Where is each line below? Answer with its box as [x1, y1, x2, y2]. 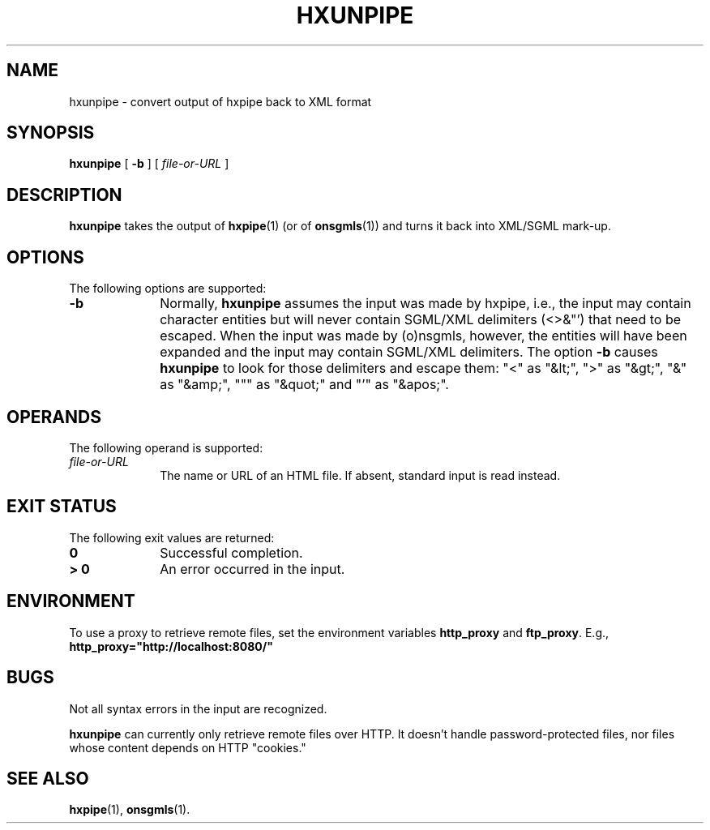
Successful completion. [160, 544, 303, 561]
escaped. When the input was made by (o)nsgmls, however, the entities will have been [160, 327, 687, 344]
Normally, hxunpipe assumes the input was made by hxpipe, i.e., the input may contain [160, 295, 691, 312]
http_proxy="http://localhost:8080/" [69, 639, 273, 653]
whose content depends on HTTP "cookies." [69, 740, 306, 755]
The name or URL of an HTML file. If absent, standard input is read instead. [160, 468, 561, 482]
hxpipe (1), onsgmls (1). [69, 802, 190, 817]
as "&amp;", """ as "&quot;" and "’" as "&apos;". [160, 376, 449, 393]
